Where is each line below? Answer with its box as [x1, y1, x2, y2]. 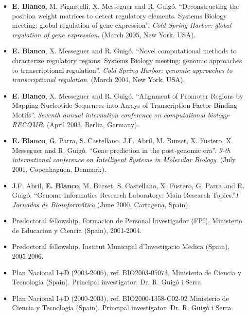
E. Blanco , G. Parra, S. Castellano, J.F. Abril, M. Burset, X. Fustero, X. [12, 135, 233, 146]
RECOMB [12, 119, 43, 129]
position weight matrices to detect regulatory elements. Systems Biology [12, 10, 227, 20]
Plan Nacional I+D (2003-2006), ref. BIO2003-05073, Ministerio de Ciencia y [12, 267, 242, 277]
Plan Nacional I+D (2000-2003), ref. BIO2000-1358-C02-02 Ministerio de [12, 293, 229, 303]
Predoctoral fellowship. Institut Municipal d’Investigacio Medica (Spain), [12, 241, 230, 251]
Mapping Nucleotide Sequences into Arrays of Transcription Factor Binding [12, 100, 237, 110]
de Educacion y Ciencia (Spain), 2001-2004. [12, 225, 142, 235]
